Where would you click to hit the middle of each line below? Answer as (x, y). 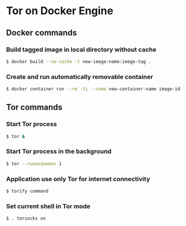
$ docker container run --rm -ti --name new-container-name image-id (93, 89)
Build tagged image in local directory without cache (81, 50)
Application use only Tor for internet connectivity (78, 179)
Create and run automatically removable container (80, 77)
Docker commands (41, 33)
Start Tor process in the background (59, 152)
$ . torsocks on (26, 219)
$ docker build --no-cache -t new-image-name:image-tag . (79, 61)
